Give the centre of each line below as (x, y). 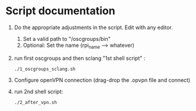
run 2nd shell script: (38, 91)
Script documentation (60, 11)
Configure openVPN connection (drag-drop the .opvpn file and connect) (102, 80)
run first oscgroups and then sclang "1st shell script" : (80, 58)
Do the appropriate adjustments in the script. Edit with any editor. (93, 27)
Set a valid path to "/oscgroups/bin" (67, 39)
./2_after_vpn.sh (36, 102)
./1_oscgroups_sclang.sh (45, 69)
